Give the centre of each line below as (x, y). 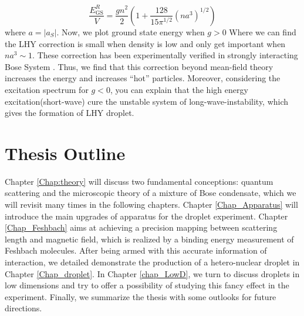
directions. (23, 308)
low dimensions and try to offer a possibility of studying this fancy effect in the (147, 285)
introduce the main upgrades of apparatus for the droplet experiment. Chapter (146, 216)
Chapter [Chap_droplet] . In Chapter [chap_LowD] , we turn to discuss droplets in (152, 273)
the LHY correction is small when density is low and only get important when (145, 43)
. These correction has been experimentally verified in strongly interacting (165, 55)
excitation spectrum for (47, 89)
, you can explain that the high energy (179, 89)
